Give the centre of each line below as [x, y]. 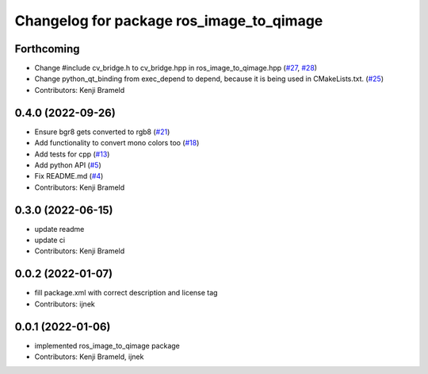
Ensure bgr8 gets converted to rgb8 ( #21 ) [102, 132]
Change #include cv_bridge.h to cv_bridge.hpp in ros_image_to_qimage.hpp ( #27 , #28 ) [176, 68]
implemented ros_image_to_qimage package [107, 345]
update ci [50, 240]
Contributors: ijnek [65, 304]
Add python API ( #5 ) [68, 165]
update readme [59, 229]
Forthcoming [47, 49]
